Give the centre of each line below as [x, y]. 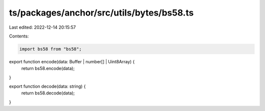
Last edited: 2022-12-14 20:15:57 [42, 27]
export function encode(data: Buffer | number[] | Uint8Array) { [72, 61]
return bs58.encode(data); [48, 69]
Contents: [19, 36]
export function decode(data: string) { [47, 86]
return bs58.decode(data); [48, 93]
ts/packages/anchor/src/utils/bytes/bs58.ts [101, 13]
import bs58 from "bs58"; [51, 49]
